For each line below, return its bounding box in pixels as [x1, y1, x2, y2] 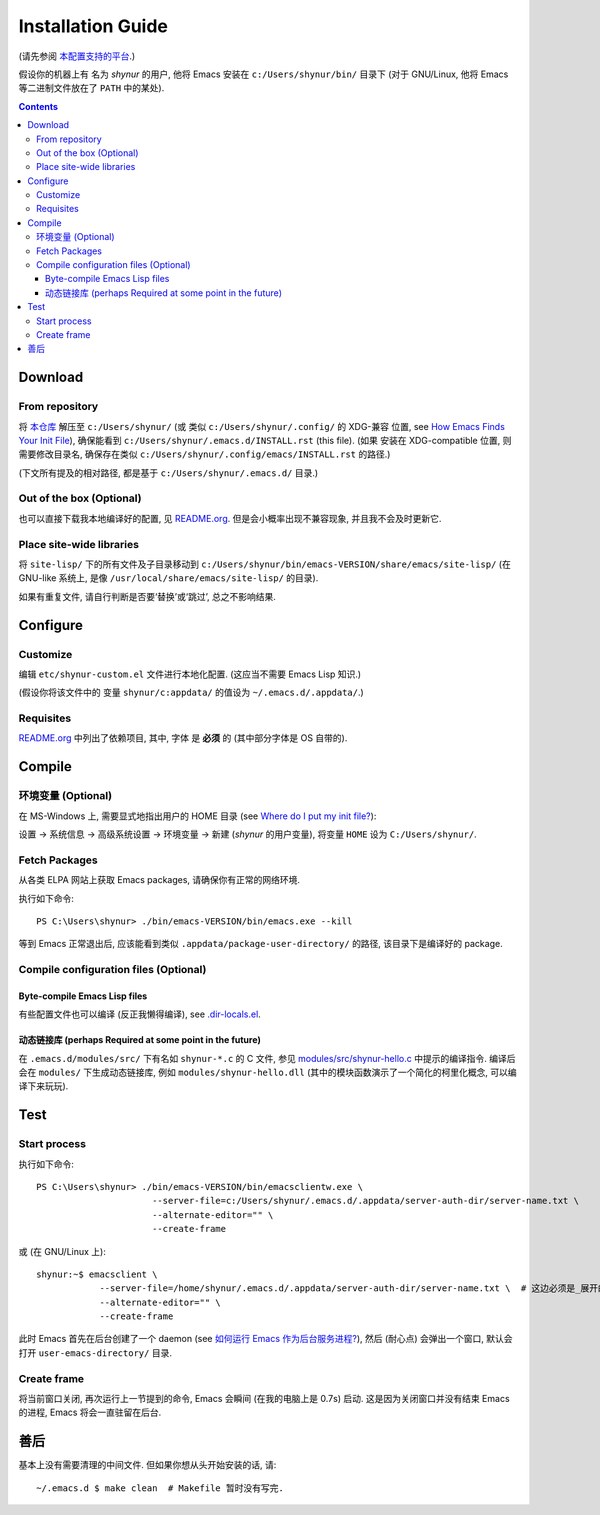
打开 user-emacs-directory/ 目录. [18, 1346, 172, 1359]
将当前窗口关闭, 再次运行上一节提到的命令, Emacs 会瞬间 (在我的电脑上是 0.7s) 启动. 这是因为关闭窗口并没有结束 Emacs [18, 1393, 510, 1405]
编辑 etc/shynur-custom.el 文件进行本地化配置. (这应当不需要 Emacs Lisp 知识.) [18, 668, 362, 680]
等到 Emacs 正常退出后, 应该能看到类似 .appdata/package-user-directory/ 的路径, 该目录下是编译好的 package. [18, 938, 504, 950]
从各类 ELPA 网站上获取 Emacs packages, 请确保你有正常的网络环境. [18, 874, 300, 886]
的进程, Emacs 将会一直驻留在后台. [18, 1406, 162, 1419]
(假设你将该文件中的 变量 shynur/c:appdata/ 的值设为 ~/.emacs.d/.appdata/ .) [18, 686, 364, 699]
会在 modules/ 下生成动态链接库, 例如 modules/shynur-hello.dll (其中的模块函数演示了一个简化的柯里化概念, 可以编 [18, 1066, 517, 1079]
